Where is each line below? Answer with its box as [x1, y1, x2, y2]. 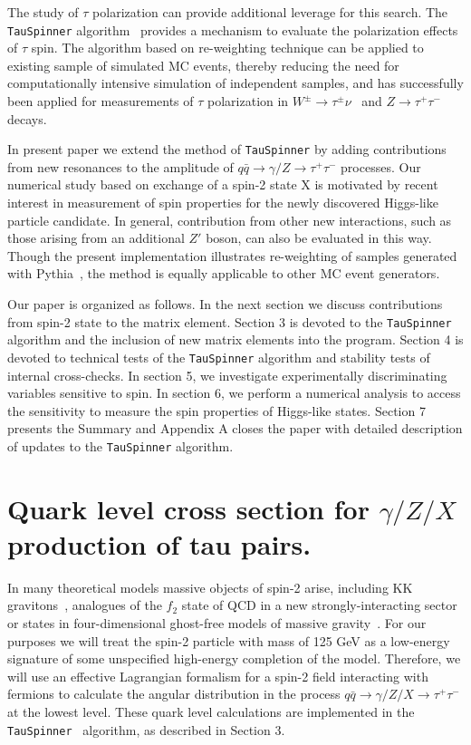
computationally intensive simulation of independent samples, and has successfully [7, 73, 464, 92]
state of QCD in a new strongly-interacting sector [181, 595, 457, 614]
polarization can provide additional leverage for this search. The [92, 3, 448, 21]
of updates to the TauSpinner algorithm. [7, 436, 234, 455]
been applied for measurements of [7, 92, 194, 111]
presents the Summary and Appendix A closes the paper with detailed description [7, 419, 463, 438]
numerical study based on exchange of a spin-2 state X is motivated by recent [7, 175, 438, 194]
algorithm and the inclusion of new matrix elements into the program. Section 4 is [7, 330, 464, 349]
